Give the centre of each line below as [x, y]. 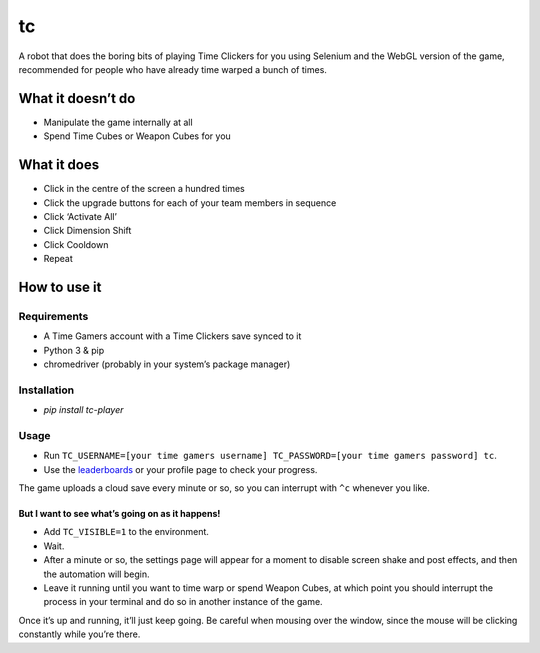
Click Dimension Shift [87, 231]
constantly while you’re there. [79, 634]
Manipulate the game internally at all [118, 122]
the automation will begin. [96, 574]
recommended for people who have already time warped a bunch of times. [172, 69]
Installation [46, 390]
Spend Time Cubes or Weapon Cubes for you [137, 136]
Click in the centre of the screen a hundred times [144, 189]
